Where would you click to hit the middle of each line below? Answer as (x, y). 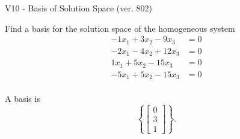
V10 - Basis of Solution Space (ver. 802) (78, 8)
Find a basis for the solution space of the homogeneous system (120, 28)
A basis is (23, 99)
